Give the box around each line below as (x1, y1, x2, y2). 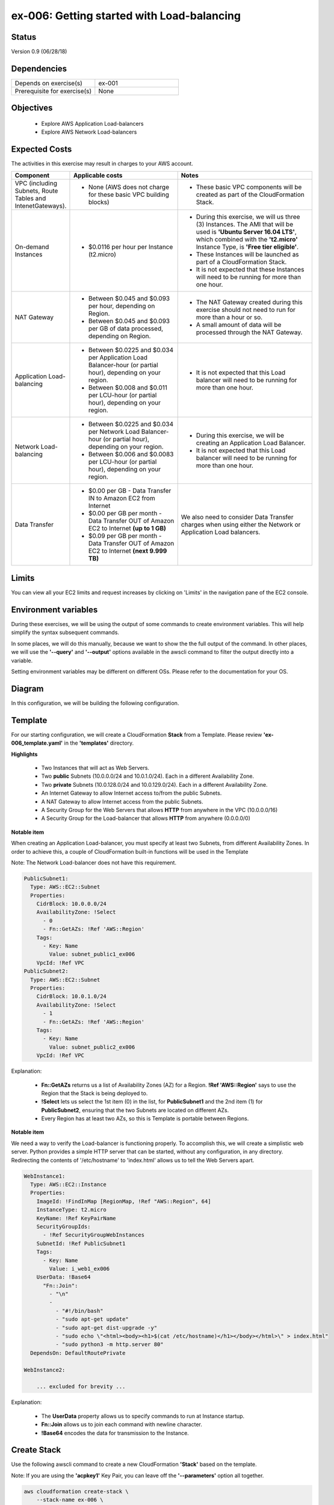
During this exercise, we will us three (196, 213, 300, 221)
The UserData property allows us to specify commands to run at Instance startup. (41, 1412, 245, 1420)
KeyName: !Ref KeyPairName (36, 1215, 117, 1221)
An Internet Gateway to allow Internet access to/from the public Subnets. (41, 789, 222, 797)
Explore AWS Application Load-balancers (41, 120, 144, 127)
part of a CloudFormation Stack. (196, 258, 287, 266)
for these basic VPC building (88, 190, 170, 199)
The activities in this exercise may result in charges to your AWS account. (11, 160, 194, 167)
